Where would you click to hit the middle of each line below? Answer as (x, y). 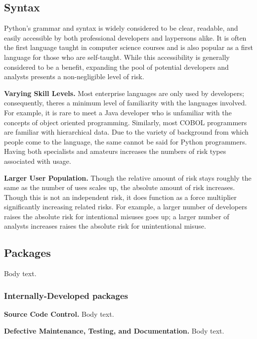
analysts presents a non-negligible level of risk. (74, 76)
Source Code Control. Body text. (59, 314)
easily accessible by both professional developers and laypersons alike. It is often (125, 37)
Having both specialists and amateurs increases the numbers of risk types (115, 151)
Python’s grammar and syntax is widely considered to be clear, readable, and (121, 28)
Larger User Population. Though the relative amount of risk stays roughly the (128, 177)
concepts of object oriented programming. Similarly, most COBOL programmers (126, 122)
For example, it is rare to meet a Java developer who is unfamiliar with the (118, 112)
